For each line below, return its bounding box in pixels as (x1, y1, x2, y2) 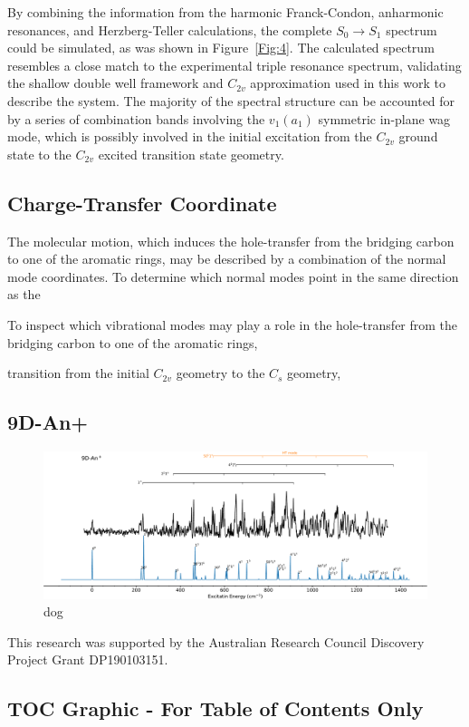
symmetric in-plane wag (318, 109, 451, 128)
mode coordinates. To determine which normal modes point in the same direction (7, 267, 459, 286)
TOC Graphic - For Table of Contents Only (7, 694, 424, 722)
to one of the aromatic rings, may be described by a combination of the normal (7, 249, 446, 268)
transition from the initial (7, 363, 149, 383)
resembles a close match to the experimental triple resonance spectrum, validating (7, 55, 462, 74)
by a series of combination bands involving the (7, 109, 265, 128)
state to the (7, 144, 72, 163)
